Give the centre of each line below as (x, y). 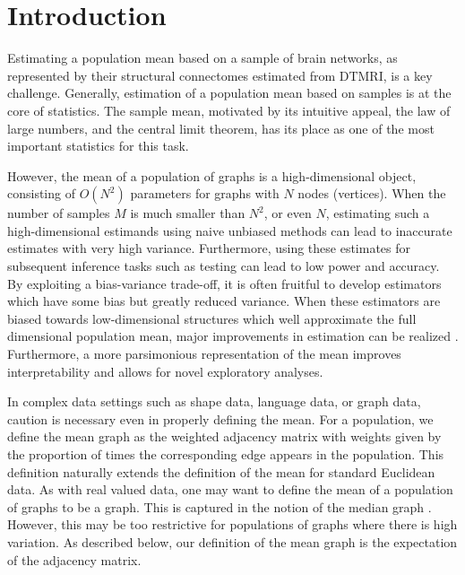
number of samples (59, 213)
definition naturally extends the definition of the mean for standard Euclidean (221, 471)
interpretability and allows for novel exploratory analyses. (165, 371)
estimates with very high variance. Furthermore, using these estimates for (209, 248)
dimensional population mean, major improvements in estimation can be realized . (233, 336)
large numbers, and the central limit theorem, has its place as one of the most (221, 128)
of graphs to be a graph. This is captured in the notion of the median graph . (220, 506)
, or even (288, 213)
